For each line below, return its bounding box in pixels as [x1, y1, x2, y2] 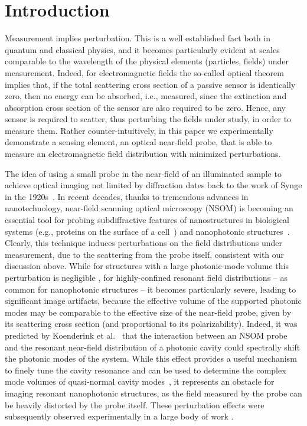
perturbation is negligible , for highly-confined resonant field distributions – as [5, 271, 288, 283]
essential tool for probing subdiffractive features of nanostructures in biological [5, 214, 289, 226]
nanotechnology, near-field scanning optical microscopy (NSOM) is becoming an [5, 202, 293, 214]
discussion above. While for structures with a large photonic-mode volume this [5, 260, 289, 272]
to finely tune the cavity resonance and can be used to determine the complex [5, 363, 286, 376]
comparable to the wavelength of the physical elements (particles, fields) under [5, 55, 289, 67]
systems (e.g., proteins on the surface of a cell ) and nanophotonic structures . [5, 225, 290, 237]
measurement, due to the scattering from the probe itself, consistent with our [5, 248, 285, 260]
